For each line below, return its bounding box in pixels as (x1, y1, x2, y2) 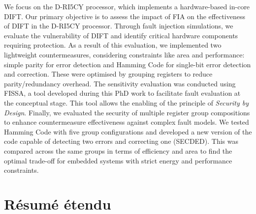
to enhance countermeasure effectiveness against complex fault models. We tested (4, 117, 249, 127)
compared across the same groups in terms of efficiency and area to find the (4, 145, 232, 156)
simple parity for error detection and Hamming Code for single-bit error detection (4, 59, 251, 69)
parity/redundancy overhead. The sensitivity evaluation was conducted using (4, 78, 236, 88)
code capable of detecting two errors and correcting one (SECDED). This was (4, 136, 239, 146)
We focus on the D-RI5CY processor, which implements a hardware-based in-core (4, 1, 250, 11)
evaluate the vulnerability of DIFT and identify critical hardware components (4, 30, 238, 40)
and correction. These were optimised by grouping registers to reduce (4, 69, 213, 79)
